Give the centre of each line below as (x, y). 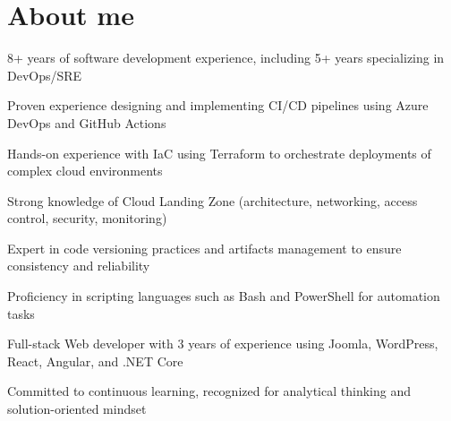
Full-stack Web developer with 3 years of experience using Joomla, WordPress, (223, 344)
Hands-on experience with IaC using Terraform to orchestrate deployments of (219, 153)
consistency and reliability (79, 266)
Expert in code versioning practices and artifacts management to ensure (204, 248)
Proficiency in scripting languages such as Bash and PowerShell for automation (224, 296)
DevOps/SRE (45, 75)
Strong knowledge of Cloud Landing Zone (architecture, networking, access (213, 200)
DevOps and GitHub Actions (87, 122)
